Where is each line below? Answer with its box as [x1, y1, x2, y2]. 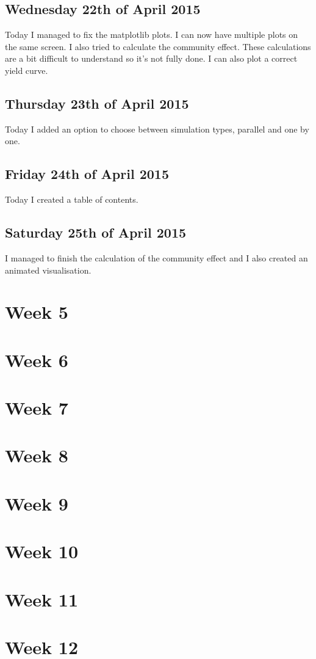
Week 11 [5, 586, 79, 611]
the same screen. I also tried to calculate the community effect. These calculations [5, 40, 311, 53]
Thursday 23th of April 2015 [5, 93, 189, 112]
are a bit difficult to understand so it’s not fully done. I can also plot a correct [5, 52, 298, 65]
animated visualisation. [5, 263, 92, 276]
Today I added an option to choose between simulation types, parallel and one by [5, 122, 309, 135]
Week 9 [5, 490, 68, 515]
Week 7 [5, 395, 68, 420]
